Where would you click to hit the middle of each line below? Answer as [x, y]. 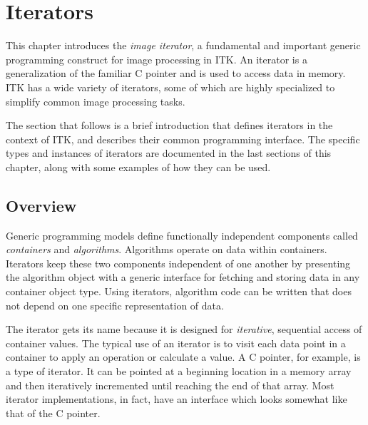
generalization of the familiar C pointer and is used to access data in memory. [176, 73]
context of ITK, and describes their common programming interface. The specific [183, 139]
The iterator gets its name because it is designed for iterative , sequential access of [184, 329]
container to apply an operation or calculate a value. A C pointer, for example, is [183, 357]
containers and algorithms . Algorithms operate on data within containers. [167, 249]
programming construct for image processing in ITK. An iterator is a [157, 59]
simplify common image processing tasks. [96, 101]
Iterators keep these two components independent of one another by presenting [178, 263]
